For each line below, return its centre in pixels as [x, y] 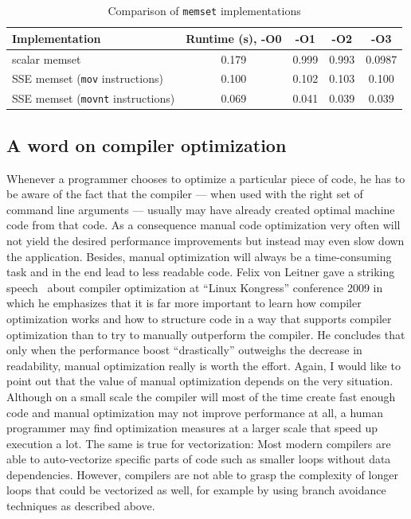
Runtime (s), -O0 [234, 38]
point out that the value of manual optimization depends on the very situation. [200, 381]
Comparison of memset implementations [204, 10]
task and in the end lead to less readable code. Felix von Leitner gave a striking [201, 272]
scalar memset [47, 59]
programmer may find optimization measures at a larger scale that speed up [192, 428]
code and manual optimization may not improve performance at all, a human [195, 412]
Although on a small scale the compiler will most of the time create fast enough [201, 396]
